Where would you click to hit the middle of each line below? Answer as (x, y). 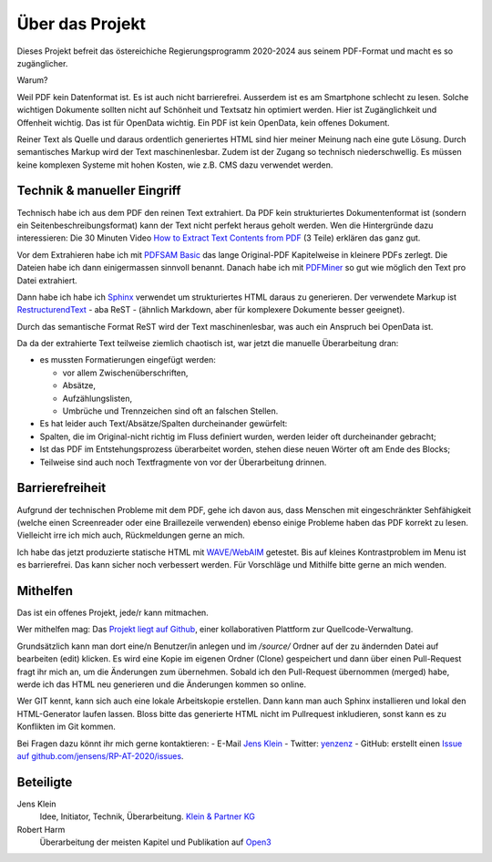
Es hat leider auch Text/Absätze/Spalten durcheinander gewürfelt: (164, 424)
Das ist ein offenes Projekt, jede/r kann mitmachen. (113, 612)
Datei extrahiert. (47, 280)
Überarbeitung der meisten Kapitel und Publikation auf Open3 (156, 842)
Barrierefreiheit (61, 488)
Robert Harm (41, 829)
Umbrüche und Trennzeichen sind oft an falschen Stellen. (170, 411)
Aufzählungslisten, (97, 398)
